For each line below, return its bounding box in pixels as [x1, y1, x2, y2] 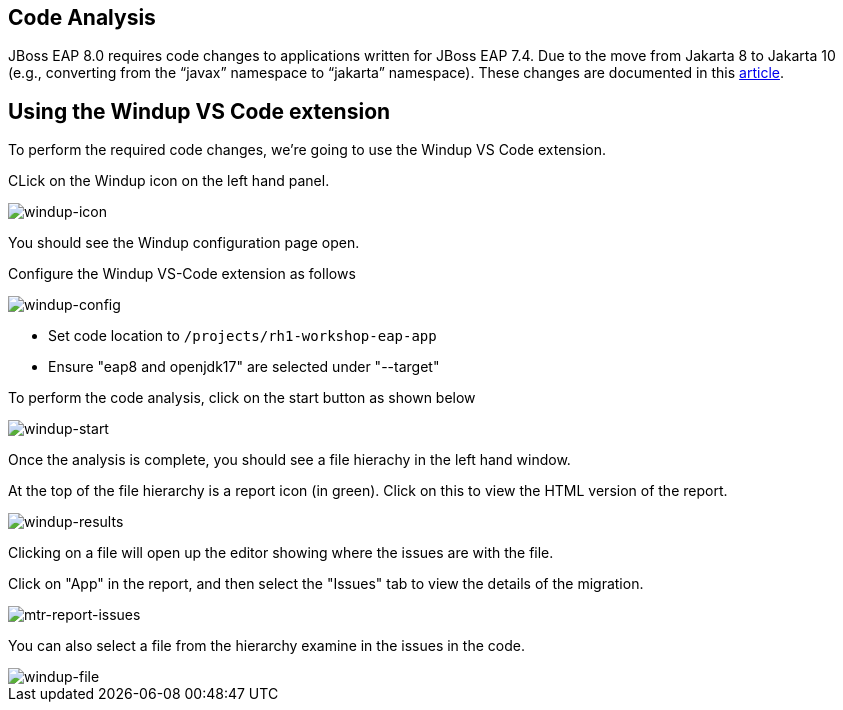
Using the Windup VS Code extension [8, 98, 391, 124]
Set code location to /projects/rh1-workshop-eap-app [48, 327, 437, 345]
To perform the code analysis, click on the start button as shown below [8, 389, 476, 407]
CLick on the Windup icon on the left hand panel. [8, 172, 330, 190]
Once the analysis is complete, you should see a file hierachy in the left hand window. [8, 451, 571, 469]
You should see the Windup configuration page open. [8, 234, 360, 252]
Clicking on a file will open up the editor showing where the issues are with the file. [8, 544, 554, 562]
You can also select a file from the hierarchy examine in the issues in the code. [8, 637, 525, 655]
